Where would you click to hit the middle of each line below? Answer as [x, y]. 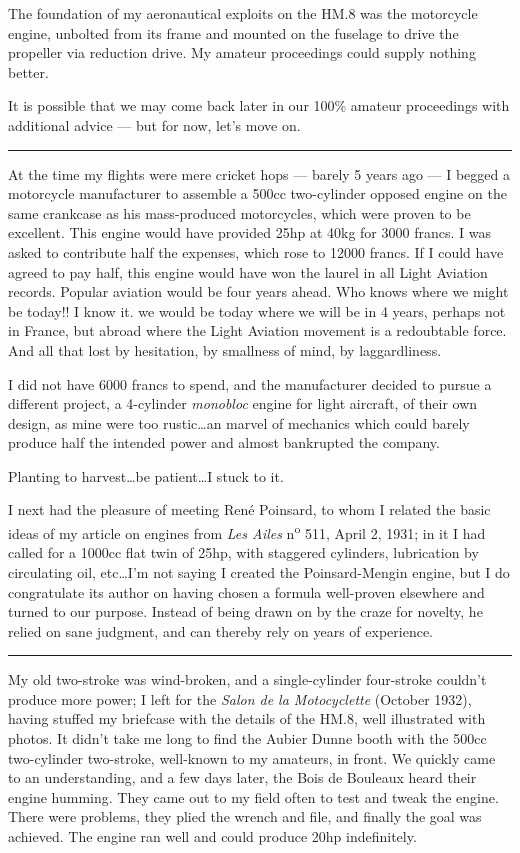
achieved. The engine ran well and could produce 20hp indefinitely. [212, 836]
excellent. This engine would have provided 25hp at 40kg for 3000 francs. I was [249, 232]
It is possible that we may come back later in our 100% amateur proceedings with [259, 105]
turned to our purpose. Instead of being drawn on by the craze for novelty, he [245, 611]
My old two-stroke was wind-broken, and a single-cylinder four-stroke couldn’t [247, 679]
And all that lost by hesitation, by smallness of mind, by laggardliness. [225, 349]
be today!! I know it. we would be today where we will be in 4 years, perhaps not [257, 310]
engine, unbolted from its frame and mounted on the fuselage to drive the [233, 32]
